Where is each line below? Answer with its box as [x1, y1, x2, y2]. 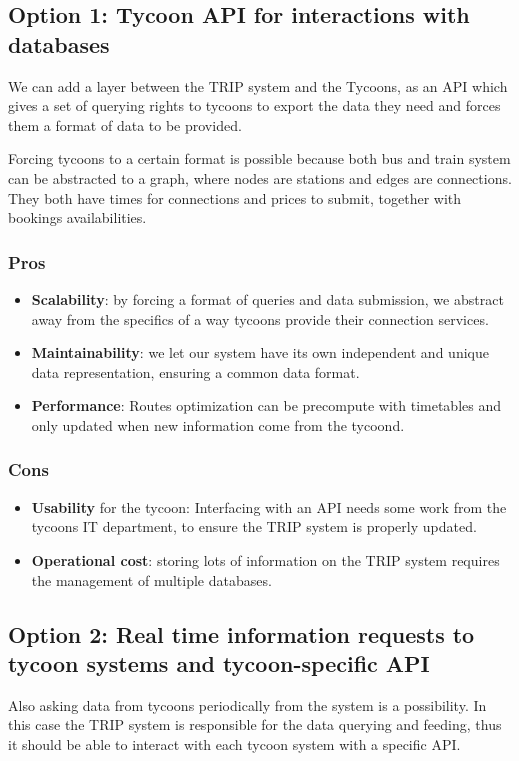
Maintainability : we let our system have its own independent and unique [31, 342, 489, 363]
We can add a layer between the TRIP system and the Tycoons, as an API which [8, 75, 508, 96]
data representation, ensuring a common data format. [31, 361, 360, 382]
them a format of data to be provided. [8, 114, 242, 135]
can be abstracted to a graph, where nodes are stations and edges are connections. [8, 167, 512, 188]
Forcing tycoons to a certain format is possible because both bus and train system [8, 148, 511, 169]
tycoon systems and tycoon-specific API [8, 647, 430, 678]
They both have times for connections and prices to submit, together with [8, 187, 462, 208]
